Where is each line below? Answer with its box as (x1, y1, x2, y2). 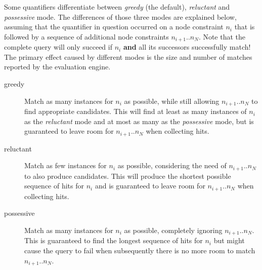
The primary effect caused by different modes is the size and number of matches (4, 51, 252, 62)
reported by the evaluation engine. (4, 61, 111, 72)
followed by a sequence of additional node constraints (4, 31, 169, 42)
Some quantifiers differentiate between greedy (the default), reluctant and (4, 2, 230, 12)
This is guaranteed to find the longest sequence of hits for (24, 235, 203, 246)
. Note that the (198, 31, 246, 42)
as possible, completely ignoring (124, 224, 223, 235)
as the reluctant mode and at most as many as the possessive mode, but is (24, 115, 254, 126)
